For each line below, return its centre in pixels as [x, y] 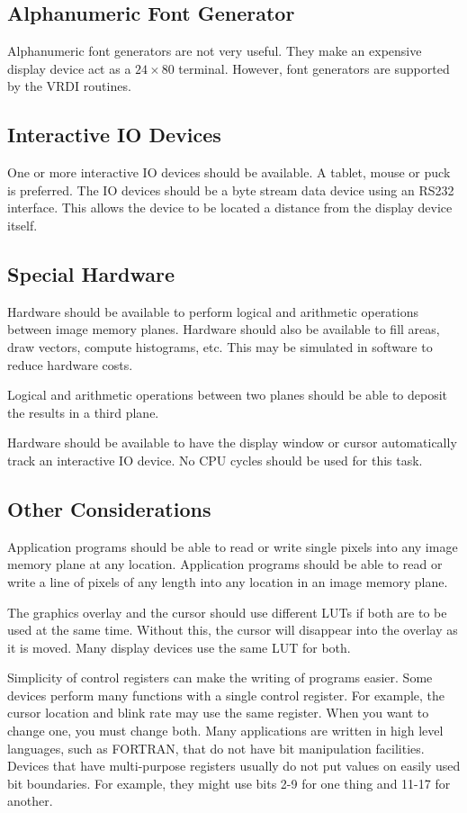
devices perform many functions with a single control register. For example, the [226, 695]
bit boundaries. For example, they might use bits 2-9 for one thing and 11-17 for [229, 783]
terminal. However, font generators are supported [314, 68]
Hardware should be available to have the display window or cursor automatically [232, 443]
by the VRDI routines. [69, 86]
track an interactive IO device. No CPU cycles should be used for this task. [215, 460]
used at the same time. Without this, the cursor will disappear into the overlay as [233, 630]
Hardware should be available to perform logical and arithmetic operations [213, 311]
